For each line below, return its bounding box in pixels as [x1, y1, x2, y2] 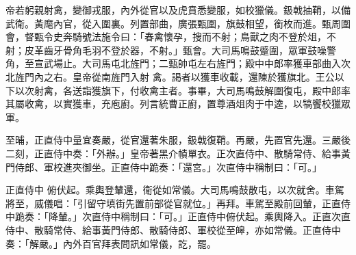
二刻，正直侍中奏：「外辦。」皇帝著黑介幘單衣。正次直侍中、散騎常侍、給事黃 [5, 146, 351, 160]
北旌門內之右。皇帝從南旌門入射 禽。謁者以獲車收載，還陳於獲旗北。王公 [5, 69, 335, 83]
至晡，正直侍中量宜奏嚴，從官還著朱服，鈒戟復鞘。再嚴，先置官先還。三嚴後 [5, 133, 351, 147]
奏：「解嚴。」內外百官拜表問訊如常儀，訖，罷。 [5, 236, 216, 250]
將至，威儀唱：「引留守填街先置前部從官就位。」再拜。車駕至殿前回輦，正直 [5, 196, 341, 210]
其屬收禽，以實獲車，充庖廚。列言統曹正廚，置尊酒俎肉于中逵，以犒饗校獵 [5, 96, 341, 111]
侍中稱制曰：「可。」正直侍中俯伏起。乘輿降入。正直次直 [101, 209, 351, 224]
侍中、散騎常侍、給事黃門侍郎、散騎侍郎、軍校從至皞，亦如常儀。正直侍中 [5, 222, 341, 237]
